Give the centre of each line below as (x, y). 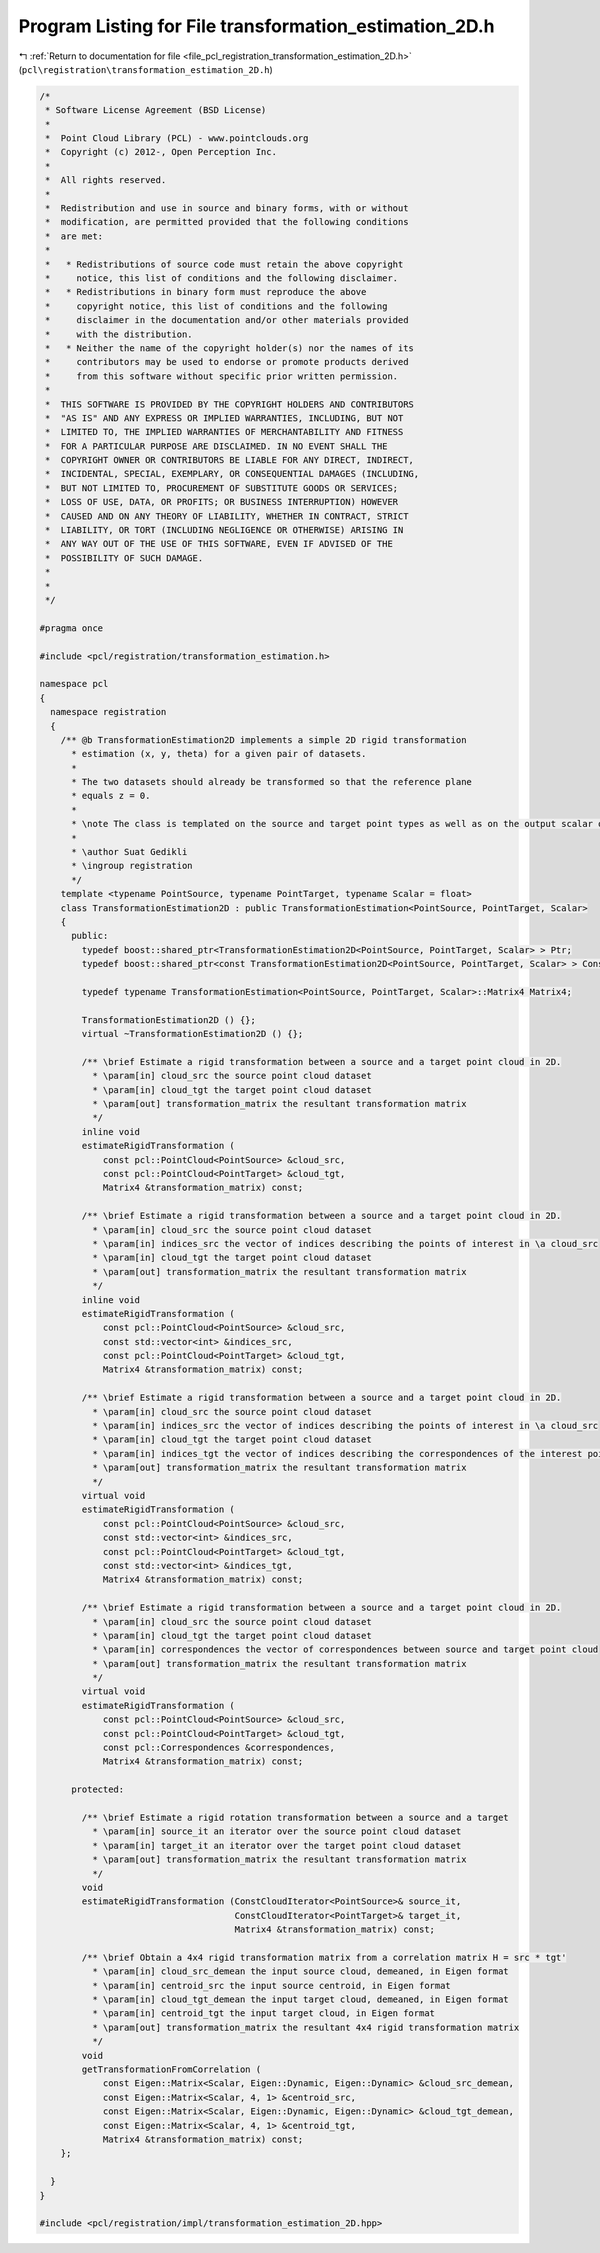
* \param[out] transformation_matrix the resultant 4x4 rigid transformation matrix (305, 2027)
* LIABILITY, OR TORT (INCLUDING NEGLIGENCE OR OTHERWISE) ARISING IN (224, 530)
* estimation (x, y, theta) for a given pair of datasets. (219, 754)
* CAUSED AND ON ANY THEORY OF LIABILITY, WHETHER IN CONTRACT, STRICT (227, 516)
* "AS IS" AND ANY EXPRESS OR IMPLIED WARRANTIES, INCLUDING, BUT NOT (224, 418)
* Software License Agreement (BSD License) (156, 110)
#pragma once (71, 628)
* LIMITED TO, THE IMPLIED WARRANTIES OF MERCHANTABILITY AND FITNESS (224, 432)
